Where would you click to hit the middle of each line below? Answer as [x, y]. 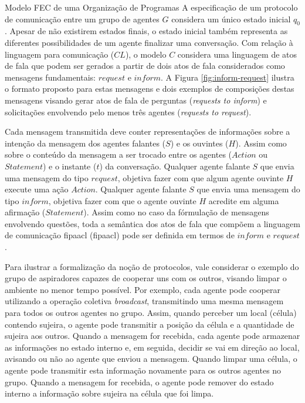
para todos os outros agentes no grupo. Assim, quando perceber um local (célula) [151, 313]
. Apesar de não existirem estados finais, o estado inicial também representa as [146, 31]
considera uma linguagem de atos [237, 54]
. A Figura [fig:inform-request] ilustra [228, 77]
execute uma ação [37, 189]
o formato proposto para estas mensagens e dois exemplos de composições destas [150, 89]
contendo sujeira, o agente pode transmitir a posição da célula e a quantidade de [150, 324]
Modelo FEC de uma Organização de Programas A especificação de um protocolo [151, 7]
